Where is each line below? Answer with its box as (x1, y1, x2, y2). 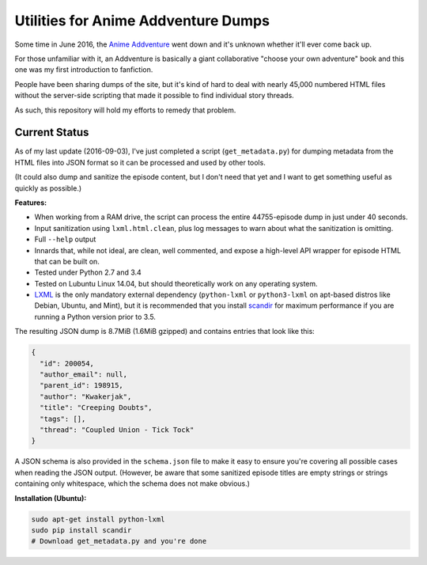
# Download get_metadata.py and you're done (31, 537, 207, 546)
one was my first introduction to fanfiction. (14, 65, 153, 74)
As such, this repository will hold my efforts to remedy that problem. (14, 105, 236, 115)
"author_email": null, (40, 370, 128, 379)
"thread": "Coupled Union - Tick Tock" (40, 425, 195, 434)
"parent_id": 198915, (40, 381, 124, 390)
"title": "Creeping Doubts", (40, 404, 153, 412)
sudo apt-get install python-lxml (31, 514, 165, 524)
